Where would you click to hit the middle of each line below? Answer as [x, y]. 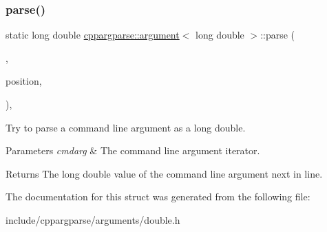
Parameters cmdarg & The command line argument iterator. [133, 150]
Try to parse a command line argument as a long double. [126, 127]
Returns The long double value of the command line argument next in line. [164, 173]
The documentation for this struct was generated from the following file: [158, 197]
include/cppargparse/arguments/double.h [93, 219]
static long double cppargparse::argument [93, 35]
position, [24, 81]
